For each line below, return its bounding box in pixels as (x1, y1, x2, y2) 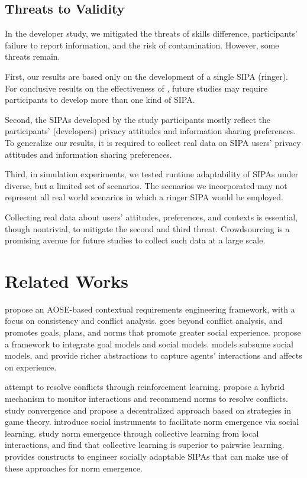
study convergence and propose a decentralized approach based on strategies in (5, 404, 291, 416)
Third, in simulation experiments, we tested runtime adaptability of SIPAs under (5, 168, 299, 180)
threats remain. (5, 50, 60, 63)
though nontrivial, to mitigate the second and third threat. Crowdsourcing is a (5, 222, 290, 235)
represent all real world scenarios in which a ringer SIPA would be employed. (5, 191, 283, 203)
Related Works (5, 268, 129, 292)
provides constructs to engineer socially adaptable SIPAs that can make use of (5, 450, 289, 462)
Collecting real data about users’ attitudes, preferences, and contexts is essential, (5, 210, 298, 223)
